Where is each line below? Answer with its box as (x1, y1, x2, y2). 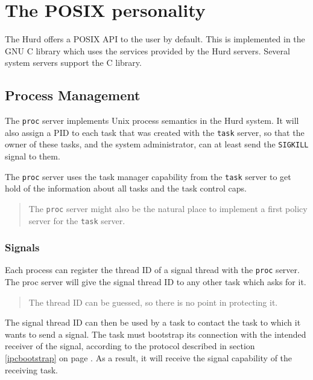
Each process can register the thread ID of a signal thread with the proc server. (5, 263, 300, 276)
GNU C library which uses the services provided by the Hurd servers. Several (5, 44, 290, 57)
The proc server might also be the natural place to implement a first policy (28, 202, 308, 214)
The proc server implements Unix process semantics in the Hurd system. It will (5, 114, 299, 127)
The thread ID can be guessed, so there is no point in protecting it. (28, 295, 278, 308)
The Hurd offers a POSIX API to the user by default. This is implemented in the (5, 33, 305, 45)
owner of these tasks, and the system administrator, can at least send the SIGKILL (5, 138, 309, 150)
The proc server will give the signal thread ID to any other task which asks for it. (5, 275, 306, 288)
